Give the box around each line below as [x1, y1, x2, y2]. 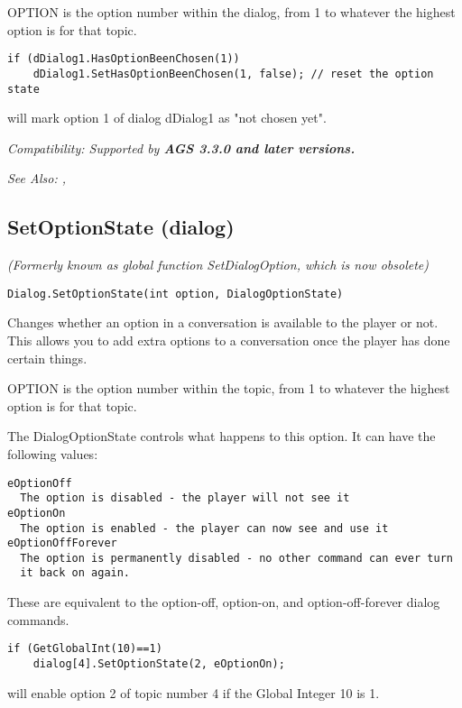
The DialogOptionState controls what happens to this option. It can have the [7, 427, 436, 446]
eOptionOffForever [7, 537, 117, 550]
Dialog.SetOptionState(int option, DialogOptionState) [7, 287, 344, 300]
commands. [7, 610, 69, 629]
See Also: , [7, 169, 66, 188]
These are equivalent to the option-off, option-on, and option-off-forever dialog [7, 593, 440, 611]
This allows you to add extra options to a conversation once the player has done [7, 330, 450, 349]
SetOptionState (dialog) [7, 213, 235, 241]
